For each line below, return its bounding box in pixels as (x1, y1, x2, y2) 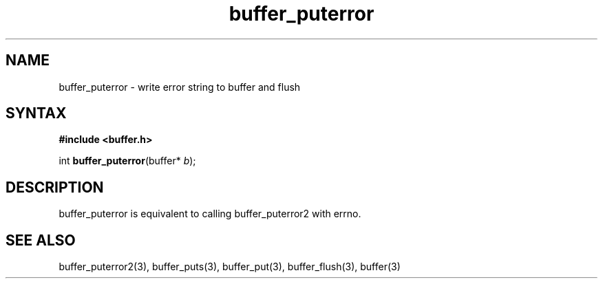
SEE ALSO (6, 231, 76, 249)
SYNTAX (6, 105, 67, 122)
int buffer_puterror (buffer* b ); (59, 155, 196, 167)
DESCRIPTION (6, 178, 104, 196)
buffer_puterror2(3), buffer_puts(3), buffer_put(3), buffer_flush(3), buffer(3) (59, 261, 401, 273)
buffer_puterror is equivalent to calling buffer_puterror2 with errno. (59, 208, 361, 220)
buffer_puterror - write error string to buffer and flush (59, 80, 301, 93)
